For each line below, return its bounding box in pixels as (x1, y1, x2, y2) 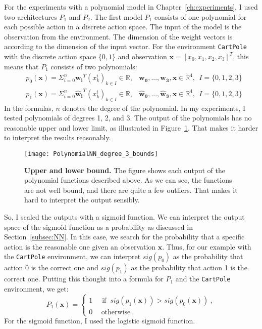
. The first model (90, 11, 142, 22)
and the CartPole (175, 273, 231, 284)
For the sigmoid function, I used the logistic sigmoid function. (4, 315, 195, 326)
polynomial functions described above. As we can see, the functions (24, 175, 232, 185)
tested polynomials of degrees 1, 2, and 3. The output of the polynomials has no (4, 112, 252, 123)
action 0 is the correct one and (4, 262, 98, 273)
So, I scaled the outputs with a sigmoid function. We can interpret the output (4, 212, 245, 222)
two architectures (4, 11, 57, 22)
